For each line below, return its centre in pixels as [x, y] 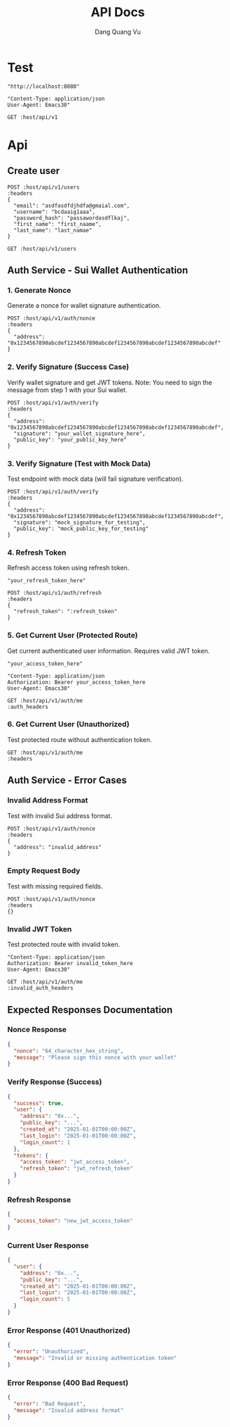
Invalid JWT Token [40, 929]
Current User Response [48, 1245]
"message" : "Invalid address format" [69, 1410]
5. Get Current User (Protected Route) [73, 636]
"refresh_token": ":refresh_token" [66, 612]
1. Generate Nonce [39, 290]
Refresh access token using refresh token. [68, 568]
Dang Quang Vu [118, 32]
